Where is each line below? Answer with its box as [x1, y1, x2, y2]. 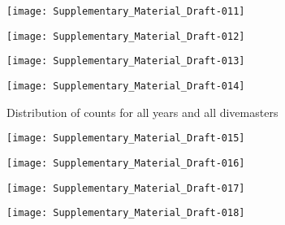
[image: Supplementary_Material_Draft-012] [6, 30, 245, 42]
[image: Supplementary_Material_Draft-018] [6, 207, 245, 219]
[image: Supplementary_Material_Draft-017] [6, 182, 245, 194]
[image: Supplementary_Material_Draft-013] [6, 55, 245, 67]
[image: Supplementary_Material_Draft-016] [6, 157, 245, 169]
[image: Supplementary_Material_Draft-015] [6, 132, 245, 145]
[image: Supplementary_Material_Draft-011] [6, 6, 245, 17]
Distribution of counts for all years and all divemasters [6, 103, 279, 120]
